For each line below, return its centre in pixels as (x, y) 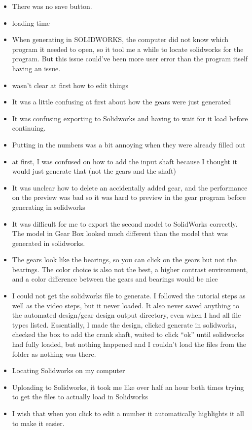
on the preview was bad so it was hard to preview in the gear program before (129, 197)
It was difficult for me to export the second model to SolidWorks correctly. (125, 223)
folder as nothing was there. (54, 354)
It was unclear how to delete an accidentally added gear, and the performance (130, 187)
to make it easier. (38, 423)
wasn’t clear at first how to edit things (70, 85)
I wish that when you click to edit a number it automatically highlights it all (128, 413)
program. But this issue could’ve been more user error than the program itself (130, 59)
